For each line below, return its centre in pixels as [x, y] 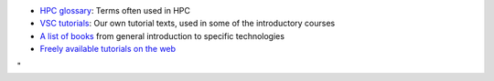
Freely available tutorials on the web [108, 49]
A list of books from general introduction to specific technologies [162, 35]
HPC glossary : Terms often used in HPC [115, 10]
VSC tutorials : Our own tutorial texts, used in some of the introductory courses [188, 24]
